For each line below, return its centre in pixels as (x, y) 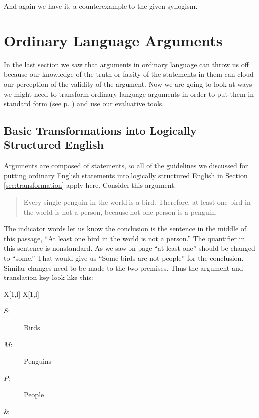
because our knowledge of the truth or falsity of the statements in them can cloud (129, 74)
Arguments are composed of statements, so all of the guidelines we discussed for (126, 166)
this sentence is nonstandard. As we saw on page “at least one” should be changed (129, 248)
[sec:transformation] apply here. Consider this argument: (90, 185)
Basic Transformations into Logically (100, 130)
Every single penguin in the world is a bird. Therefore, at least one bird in (137, 202)
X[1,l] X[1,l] (22, 294)
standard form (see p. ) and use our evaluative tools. (84, 103)
